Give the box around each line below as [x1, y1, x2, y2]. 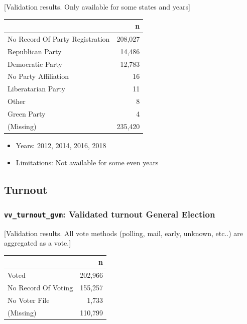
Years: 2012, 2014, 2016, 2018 [16, 140, 106, 150]
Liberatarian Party [8, 83, 65, 94]
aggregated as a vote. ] [4, 238, 71, 248]
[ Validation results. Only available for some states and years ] [4, 2, 190, 12]
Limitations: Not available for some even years [16, 157, 159, 167]
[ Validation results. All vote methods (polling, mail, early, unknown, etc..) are [4, 228, 243, 238]
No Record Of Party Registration [8, 33, 110, 44]
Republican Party [8, 46, 62, 56]
